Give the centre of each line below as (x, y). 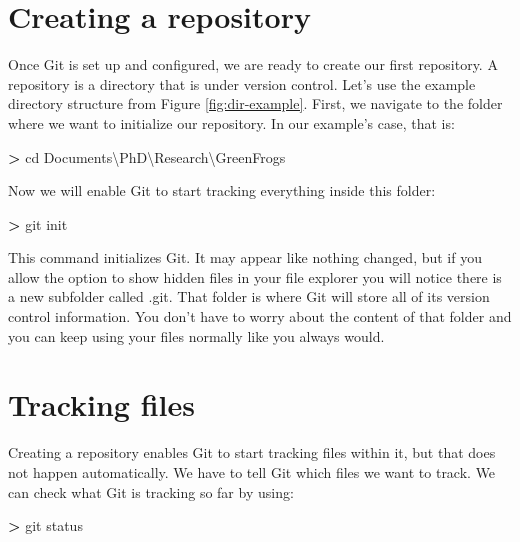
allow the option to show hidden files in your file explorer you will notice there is (255, 276)
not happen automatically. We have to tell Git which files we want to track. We (252, 471)
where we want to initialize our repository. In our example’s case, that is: (231, 122)
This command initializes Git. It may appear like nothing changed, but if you (245, 257)
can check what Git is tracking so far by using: (151, 491)
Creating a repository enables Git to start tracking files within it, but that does (252, 452)
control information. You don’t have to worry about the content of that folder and (260, 316)
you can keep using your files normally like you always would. (196, 335)
